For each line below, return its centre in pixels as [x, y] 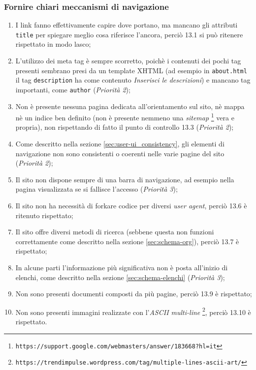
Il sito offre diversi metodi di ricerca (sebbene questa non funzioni [115, 232]
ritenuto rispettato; [44, 215]
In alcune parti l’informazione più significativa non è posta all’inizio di [122, 267]
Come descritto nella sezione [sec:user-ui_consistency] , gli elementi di [120, 144]
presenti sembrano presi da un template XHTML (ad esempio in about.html [131, 70]
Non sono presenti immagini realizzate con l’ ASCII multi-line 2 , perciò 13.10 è [133, 311]
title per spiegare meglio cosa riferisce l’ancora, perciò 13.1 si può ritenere [129, 34]
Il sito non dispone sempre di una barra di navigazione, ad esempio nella [125, 179]
